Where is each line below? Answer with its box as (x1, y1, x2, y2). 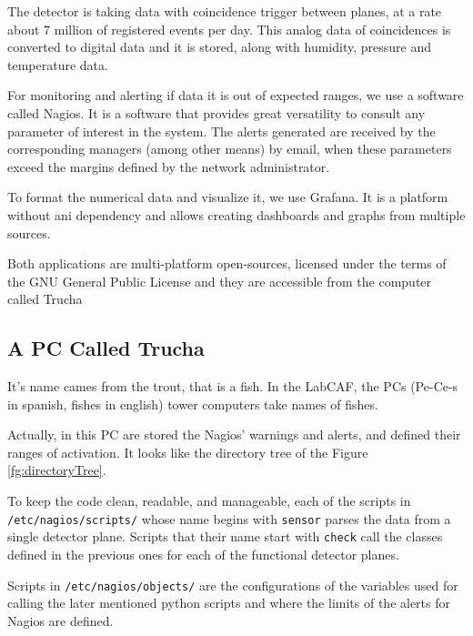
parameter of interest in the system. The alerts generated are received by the (7, 121, 436, 140)
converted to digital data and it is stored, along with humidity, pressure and (7, 37, 432, 56)
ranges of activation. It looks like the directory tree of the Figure (7, 442, 368, 461)
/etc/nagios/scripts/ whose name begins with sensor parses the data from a (7, 509, 451, 528)
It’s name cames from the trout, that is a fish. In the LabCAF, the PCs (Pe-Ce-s (7, 377, 458, 396)
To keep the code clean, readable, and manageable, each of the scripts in (7, 491, 411, 510)
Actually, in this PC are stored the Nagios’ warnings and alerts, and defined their (7, 425, 461, 444)
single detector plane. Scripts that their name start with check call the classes (7, 527, 443, 546)
